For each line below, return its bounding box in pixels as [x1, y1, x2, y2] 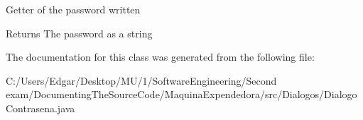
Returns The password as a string [6, 25, 153, 40]
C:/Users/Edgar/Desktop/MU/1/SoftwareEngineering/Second [6, 73, 277, 88]
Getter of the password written [6, 2, 141, 16]
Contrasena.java [6, 100, 75, 115]
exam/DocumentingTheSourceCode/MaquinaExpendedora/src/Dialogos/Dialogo [6, 87, 357, 102]
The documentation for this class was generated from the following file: [6, 49, 315, 64]
